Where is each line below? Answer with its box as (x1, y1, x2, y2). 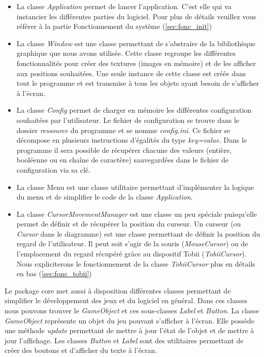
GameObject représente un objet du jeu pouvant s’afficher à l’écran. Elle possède (5, 315, 255, 326)
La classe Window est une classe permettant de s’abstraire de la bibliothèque (16, 38, 255, 48)
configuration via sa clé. (16, 164, 90, 175)
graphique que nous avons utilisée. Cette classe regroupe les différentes (16, 48, 236, 58)
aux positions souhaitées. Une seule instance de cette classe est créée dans (16, 68, 246, 78)
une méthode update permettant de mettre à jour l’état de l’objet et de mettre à (5, 325, 254, 336)
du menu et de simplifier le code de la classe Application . (16, 191, 193, 202)
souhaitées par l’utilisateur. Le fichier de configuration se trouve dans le (16, 114, 240, 125)
